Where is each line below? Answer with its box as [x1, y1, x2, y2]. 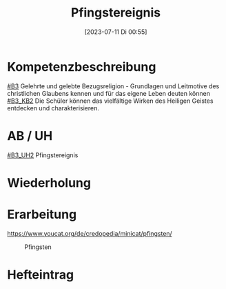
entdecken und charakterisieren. [7, 103, 100, 112]
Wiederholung [7, 175, 92, 190]
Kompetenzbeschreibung [7, 59, 156, 74]
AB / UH [7, 128, 53, 143]
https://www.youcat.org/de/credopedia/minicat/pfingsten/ [7, 229, 172, 237]
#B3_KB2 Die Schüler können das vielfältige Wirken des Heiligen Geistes [7, 97, 214, 105]
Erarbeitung [7, 207, 77, 222]
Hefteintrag [7, 267, 74, 282]
